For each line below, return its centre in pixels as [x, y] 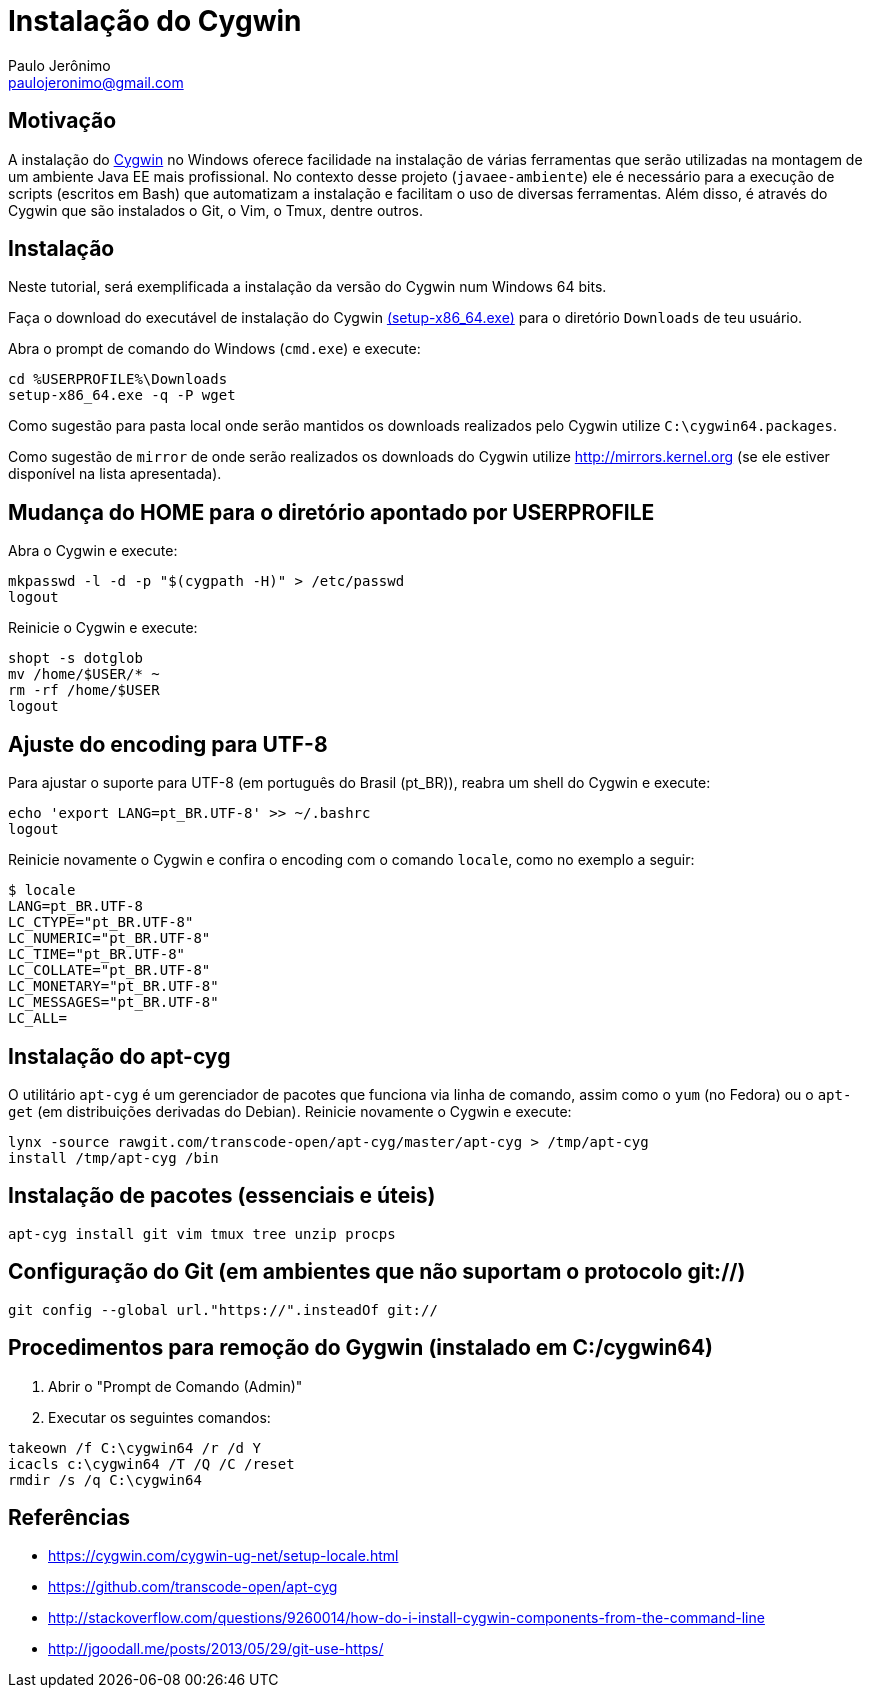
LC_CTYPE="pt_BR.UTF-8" [101, 922]
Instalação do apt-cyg [119, 1056]
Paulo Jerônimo [59, 65]
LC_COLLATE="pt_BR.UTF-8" [109, 970]
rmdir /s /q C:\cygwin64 [105, 1479]
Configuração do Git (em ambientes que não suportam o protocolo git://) [377, 1272]
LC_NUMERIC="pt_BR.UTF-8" [109, 938]
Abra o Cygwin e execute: [93, 551]
